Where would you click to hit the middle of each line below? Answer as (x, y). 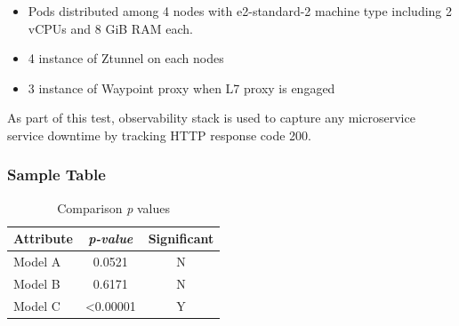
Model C (37, 305)
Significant (181, 239)
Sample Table (56, 175)
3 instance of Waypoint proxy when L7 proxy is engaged (181, 87)
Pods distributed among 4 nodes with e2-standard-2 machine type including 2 (240, 11)
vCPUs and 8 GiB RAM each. (110, 28)
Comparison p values (113, 207)
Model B (37, 284)
